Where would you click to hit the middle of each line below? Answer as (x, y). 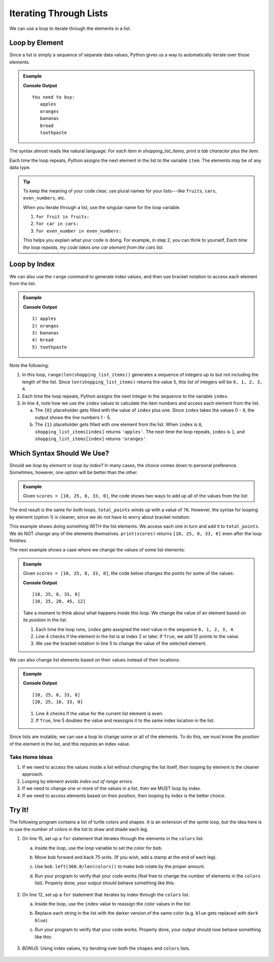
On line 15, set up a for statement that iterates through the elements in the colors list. (113, 839)
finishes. (18, 541)
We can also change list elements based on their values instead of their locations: (95, 659)
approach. (33, 774)
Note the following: (29, 366)
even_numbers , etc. (44, 198)
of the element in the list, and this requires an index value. (70, 744)
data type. (20, 168)
